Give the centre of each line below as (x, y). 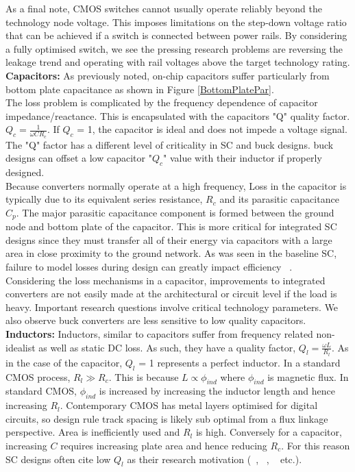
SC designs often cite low (58, 459)
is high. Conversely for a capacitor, (269, 432)
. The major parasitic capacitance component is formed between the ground (175, 212)
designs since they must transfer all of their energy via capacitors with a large (169, 239)
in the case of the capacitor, (64, 362)
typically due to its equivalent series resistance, (104, 199)
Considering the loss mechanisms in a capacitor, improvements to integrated (166, 280)
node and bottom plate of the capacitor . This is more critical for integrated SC (171, 226)
